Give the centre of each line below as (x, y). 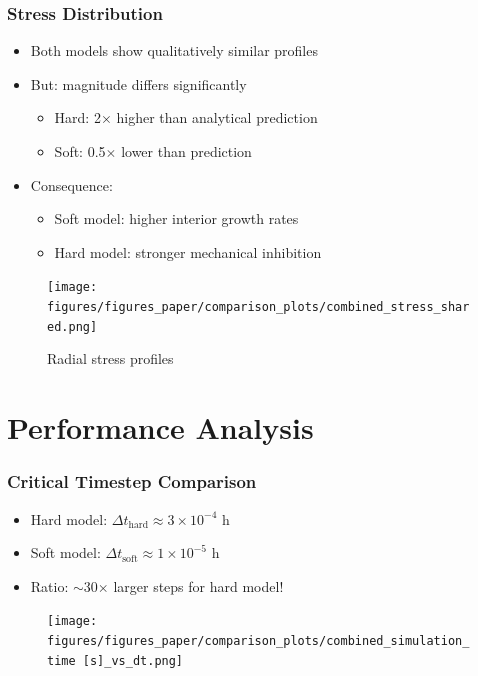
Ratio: (49, 585)
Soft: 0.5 (80, 151)
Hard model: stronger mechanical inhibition (188, 251)
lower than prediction (186, 151)
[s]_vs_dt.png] (133, 660)
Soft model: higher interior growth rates (176, 218)
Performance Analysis (160, 427)
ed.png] (72, 326)
